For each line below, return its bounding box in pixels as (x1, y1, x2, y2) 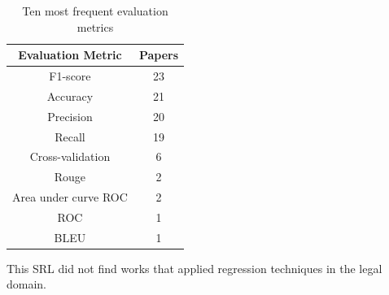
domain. (7, 275, 47, 293)
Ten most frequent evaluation (22, 2, 168, 19)
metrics (76, 18, 114, 35)
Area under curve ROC (12, 189, 128, 206)
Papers (138, 46, 179, 63)
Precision (47, 107, 93, 124)
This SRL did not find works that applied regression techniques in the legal (7, 259, 382, 276)
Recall (55, 128, 85, 145)
